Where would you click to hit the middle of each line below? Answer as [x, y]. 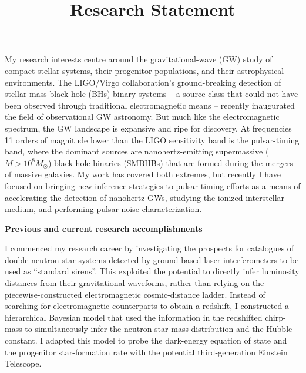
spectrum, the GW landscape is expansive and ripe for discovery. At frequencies [148, 128]
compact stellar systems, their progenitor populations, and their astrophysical [144, 70]
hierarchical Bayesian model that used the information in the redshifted [134, 317]
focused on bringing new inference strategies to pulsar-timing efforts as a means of [153, 185]
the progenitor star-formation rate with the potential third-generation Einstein [146, 352]
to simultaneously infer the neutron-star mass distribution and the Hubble [159, 329]
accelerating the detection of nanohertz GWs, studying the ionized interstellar [145, 197]
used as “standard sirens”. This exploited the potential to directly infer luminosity [152, 271]
